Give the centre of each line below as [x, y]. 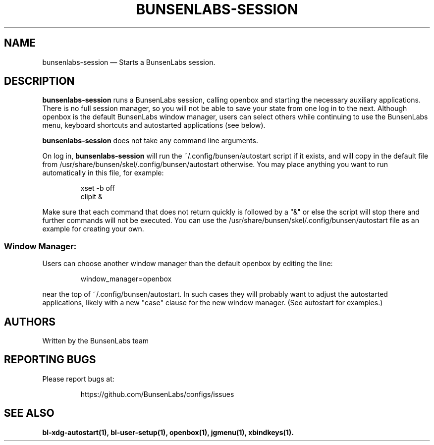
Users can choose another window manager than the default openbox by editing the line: [188, 264]
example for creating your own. [93, 229]
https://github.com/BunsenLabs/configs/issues [157, 394]
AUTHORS [30, 322]
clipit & [92, 197]
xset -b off [98, 188]
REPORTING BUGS [50, 360]
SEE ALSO [29, 413]
